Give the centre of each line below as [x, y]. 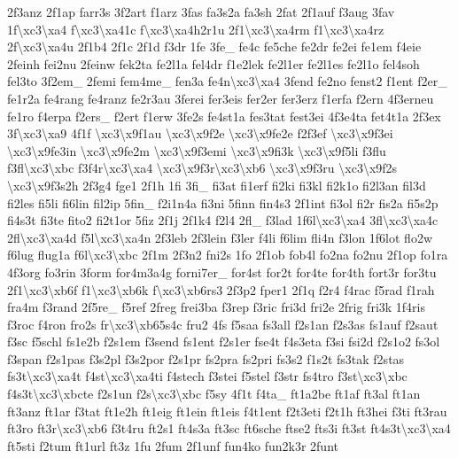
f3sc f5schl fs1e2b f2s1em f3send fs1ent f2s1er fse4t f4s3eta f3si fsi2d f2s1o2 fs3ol [224, 342]
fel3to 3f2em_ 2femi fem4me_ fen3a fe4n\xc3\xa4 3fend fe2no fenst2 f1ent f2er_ [227, 81]
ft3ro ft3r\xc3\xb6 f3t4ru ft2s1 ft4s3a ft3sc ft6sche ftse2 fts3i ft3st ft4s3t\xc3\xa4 [229, 428]
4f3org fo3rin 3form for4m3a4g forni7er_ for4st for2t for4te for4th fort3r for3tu [222, 272]
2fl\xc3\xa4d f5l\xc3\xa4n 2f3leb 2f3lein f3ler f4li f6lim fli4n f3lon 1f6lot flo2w [220, 237]
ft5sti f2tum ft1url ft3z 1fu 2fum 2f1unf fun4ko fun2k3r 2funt [173, 445]
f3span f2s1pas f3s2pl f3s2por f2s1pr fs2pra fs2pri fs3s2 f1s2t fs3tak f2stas [206, 358]
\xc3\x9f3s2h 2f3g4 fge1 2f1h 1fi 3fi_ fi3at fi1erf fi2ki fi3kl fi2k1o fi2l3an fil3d [217, 185]
